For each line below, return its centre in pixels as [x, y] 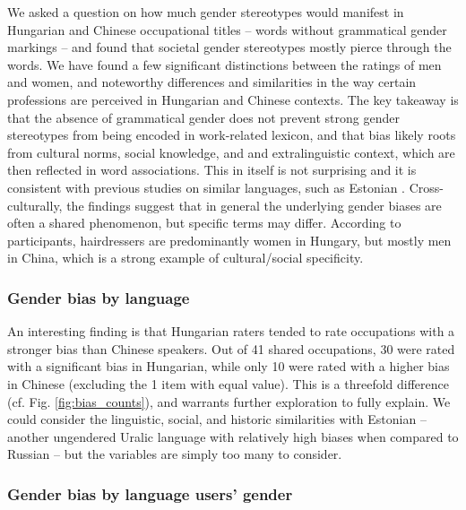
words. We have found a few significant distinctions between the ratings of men [224, 64]
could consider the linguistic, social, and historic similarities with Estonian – [217, 419]
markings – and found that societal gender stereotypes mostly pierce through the [229, 47]
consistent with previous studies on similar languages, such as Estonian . [206, 187]
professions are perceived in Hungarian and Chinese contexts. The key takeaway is [233, 99]
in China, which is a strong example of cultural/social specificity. [186, 258]
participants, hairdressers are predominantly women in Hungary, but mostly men [229, 240]
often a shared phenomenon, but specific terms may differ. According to [204, 223]
